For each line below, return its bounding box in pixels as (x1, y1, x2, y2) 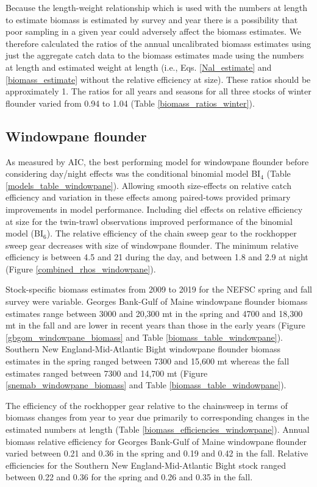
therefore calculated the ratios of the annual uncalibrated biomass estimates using (5, 37, 312, 49)
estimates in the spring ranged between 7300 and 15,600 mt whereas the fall (5, 355, 290, 368)
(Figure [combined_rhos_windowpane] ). (5, 262, 156, 275)
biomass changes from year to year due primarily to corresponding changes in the (5, 411, 310, 424)
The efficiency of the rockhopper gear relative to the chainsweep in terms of (5, 399, 288, 411)
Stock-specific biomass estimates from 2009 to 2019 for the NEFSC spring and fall (5, 283, 313, 296)
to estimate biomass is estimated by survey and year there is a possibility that (5, 13, 298, 26)
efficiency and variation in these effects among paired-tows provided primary (5, 191, 291, 204)
